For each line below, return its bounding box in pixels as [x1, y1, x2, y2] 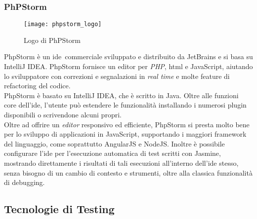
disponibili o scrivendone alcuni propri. [4, 109, 122, 120]
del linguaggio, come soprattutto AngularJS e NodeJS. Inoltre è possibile [4, 138, 225, 148]
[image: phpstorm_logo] [24, 21, 102, 28]
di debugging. [4, 177, 45, 187]
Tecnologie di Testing [4, 201, 115, 217]
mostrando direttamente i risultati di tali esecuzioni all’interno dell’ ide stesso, [4, 158, 239, 168]
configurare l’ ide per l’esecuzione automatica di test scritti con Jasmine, [4, 148, 221, 158]
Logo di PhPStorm [24, 35, 81, 45]
